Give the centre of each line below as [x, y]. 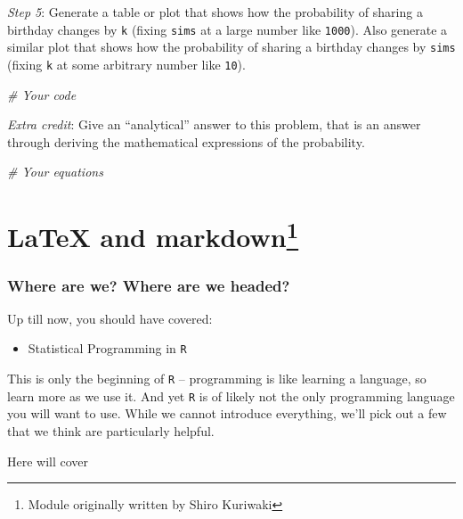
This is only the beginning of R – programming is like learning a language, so [217, 379]
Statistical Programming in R [107, 348]
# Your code [42, 94]
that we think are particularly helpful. [111, 431]
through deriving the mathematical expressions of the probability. [186, 141]
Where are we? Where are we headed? [149, 285]
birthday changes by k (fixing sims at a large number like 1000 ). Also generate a [227, 29]
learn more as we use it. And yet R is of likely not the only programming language [231, 395]
